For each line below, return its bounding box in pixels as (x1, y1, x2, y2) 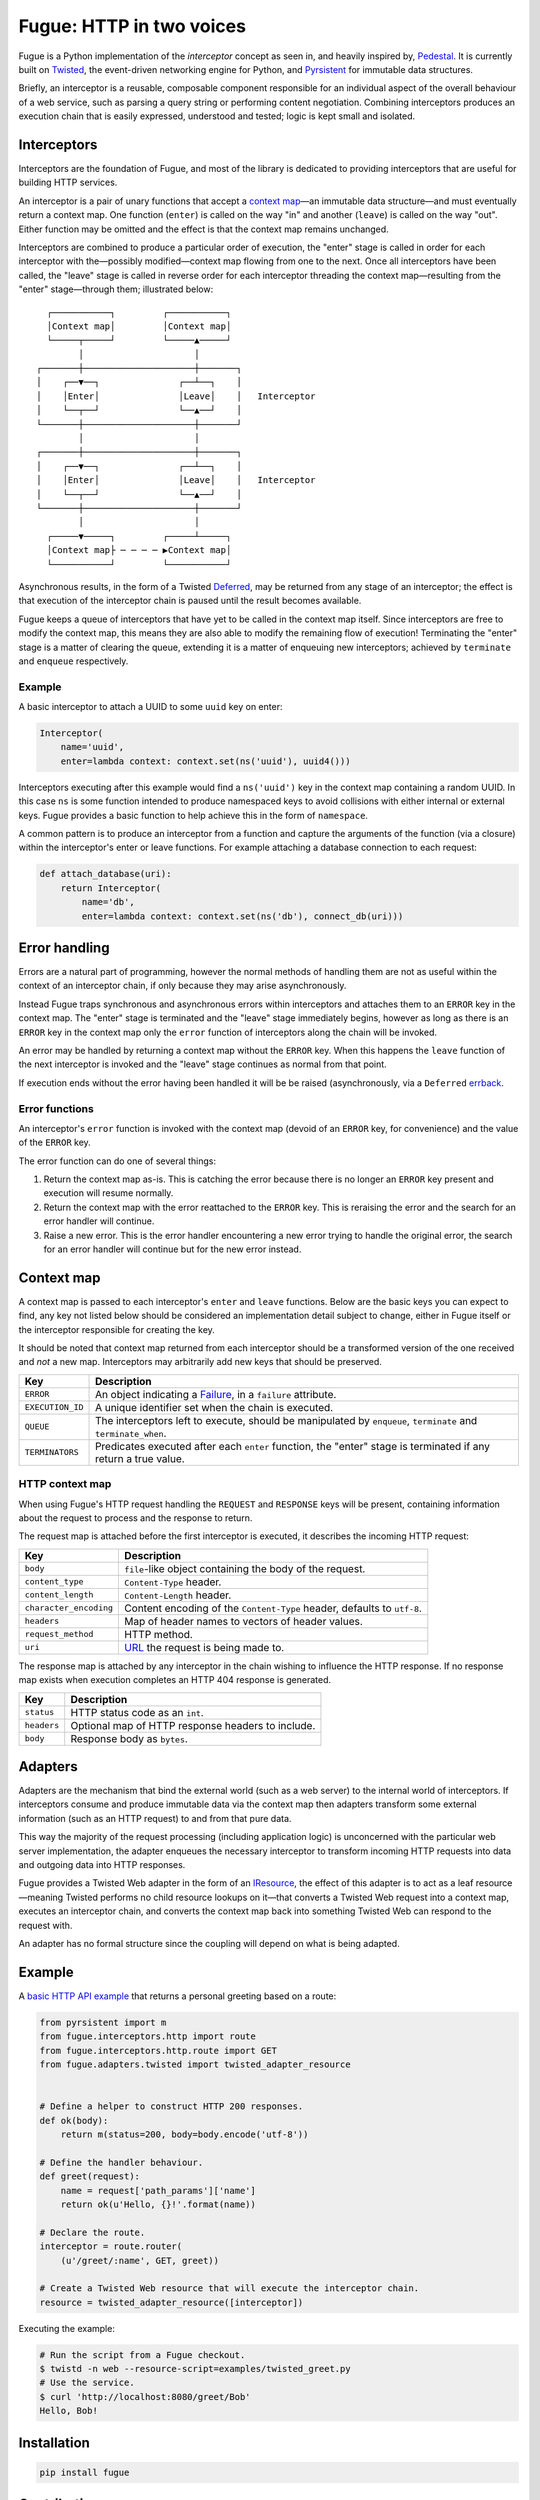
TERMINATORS (24, 1447, 79, 1458)
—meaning (18, 1891, 64, 1903)
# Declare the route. (39, 2226, 146, 2238)
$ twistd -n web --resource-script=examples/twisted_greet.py (39, 2363, 351, 2375)
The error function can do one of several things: (18, 1155, 217, 1167)
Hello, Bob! (39, 2405, 99, 2417)
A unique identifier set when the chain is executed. (95, 1400, 334, 1414)
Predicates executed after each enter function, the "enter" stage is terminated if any (95, 1439, 490, 1453)
